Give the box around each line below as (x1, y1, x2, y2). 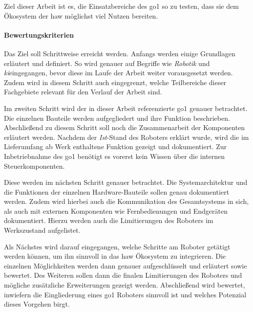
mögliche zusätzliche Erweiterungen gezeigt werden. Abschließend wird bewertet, (4, 280, 245, 290)
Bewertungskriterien (4, 29, 74, 40)
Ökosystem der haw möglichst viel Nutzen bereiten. (4, 10, 158, 21)
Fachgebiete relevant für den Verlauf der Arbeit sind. (4, 87, 162, 97)
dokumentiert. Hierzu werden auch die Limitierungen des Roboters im (4, 215, 213, 225)
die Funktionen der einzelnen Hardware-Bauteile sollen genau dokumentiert (4, 186, 230, 197)
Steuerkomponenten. (4, 160, 65, 171)
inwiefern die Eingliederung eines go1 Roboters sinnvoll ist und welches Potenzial (4, 289, 247, 299)
